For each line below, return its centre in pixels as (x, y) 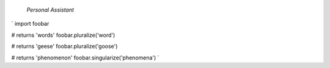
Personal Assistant (50, 10)
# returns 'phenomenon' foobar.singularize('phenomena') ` (85, 58)
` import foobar (30, 24)
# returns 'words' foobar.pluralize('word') (63, 35)
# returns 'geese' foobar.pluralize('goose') (64, 47)
